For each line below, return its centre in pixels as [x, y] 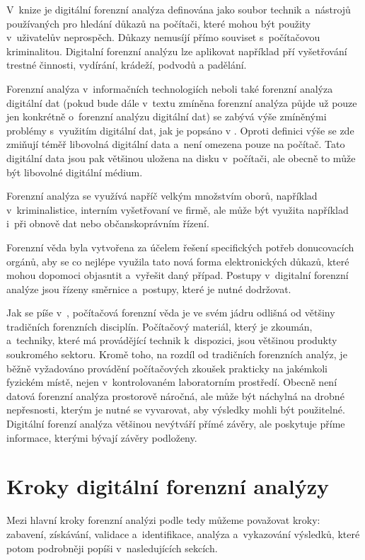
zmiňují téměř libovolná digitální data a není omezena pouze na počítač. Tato [176, 144]
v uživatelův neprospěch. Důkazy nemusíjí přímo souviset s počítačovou [163, 37]
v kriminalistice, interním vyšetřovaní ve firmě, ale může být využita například [178, 209]
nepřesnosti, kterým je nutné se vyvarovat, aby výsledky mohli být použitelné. [176, 410]
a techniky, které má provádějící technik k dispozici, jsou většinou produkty [172, 340]
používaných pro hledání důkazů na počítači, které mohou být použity [159, 23]
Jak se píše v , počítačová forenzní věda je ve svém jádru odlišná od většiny [171, 313]
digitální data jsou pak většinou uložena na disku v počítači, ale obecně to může [181, 158]
